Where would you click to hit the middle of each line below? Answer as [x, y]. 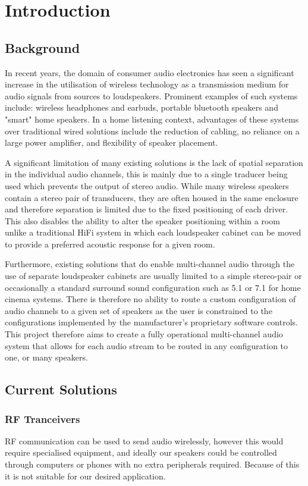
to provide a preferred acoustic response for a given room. [110, 244]
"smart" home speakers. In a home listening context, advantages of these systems [152, 119]
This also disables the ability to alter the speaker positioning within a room [142, 220]
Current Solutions [61, 389]
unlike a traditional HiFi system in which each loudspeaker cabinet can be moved [153, 232]
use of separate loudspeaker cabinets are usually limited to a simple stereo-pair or [153, 276]
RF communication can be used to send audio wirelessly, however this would [144, 440]
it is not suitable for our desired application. [85, 476]
